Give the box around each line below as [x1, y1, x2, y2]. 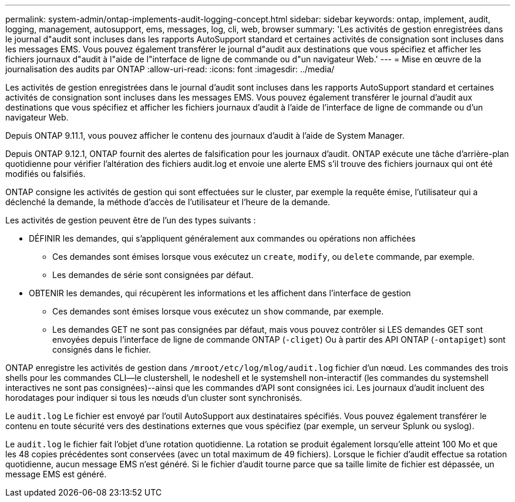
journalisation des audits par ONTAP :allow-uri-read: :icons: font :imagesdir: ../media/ [5, 64, 335, 74]
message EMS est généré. [5, 469, 107, 479]
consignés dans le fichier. [52, 344, 152, 354]
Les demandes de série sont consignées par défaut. [52, 270, 254, 280]
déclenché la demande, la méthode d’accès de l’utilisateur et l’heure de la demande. [5, 197, 331, 207]
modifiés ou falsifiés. [5, 169, 86, 179]
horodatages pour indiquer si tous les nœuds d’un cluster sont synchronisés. [5, 393, 302, 403]
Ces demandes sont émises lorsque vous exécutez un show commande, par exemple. [52, 306, 384, 316]
